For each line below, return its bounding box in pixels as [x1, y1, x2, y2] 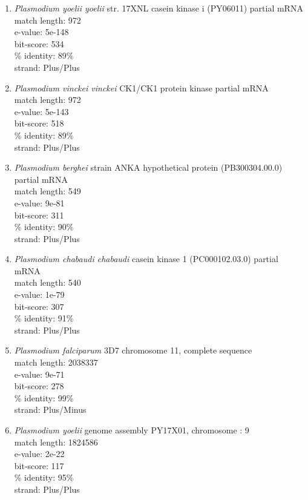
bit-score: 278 [14, 380, 64, 392]
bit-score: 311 [14, 208, 64, 221]
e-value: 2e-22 [14, 447, 65, 460]
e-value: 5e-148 [14, 25, 69, 38]
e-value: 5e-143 [14, 105, 69, 117]
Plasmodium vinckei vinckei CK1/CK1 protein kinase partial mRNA [14, 81, 269, 94]
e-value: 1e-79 [14, 288, 65, 301]
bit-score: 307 [14, 300, 64, 312]
